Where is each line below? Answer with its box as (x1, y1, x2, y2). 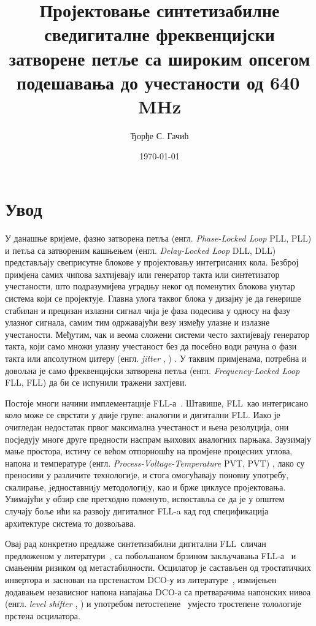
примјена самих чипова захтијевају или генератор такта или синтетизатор (5, 267, 280, 280)
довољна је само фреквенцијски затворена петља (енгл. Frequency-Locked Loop (5, 364, 300, 376)
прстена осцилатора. (5, 609, 80, 622)
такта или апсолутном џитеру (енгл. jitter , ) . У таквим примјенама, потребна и (5, 351, 307, 364)
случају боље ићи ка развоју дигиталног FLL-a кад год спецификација (5, 505, 269, 517)
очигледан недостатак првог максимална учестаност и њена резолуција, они (5, 420, 289, 433)
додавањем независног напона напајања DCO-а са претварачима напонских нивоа (5, 585, 311, 598)
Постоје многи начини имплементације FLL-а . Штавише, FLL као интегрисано (5, 396, 308, 409)
